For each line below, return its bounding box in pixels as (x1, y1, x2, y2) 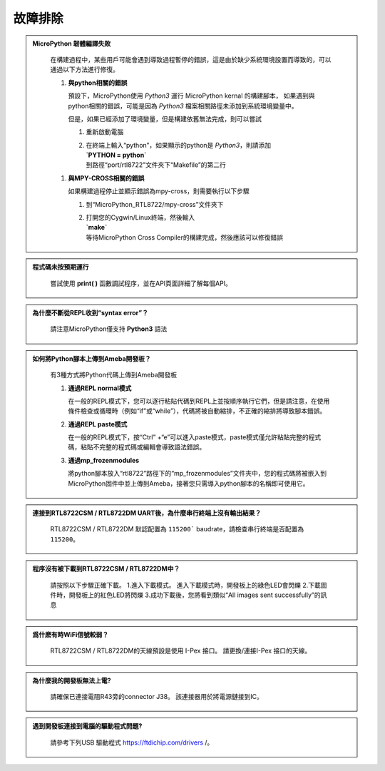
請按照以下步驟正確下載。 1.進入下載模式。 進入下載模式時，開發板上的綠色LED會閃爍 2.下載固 (50, 581, 327, 589)
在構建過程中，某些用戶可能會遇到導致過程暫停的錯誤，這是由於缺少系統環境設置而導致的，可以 (50, 55, 332, 63)
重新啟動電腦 (86, 128, 124, 136)
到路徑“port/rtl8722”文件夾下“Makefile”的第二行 (86, 160, 226, 169)
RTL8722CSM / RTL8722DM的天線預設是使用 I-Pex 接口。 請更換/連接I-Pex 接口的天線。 (50, 646, 312, 655)
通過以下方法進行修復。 (50, 65, 119, 74)
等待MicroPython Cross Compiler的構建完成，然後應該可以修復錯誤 (86, 233, 283, 242)
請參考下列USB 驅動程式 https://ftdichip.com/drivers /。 (50, 738, 214, 747)
